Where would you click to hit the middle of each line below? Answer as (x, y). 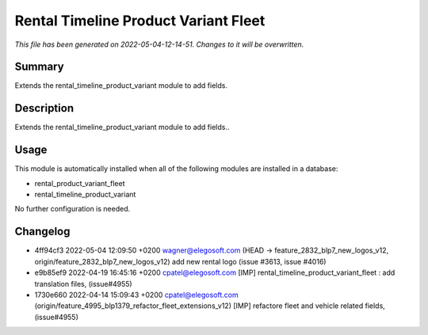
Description (44, 108)
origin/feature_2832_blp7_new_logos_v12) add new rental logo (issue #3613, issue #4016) (180, 261)
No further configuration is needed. (73, 209)
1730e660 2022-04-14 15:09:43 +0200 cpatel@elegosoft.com (137, 295)
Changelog (42, 232)
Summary (39, 67)
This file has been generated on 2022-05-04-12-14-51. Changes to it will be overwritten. (159, 44)
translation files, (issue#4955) (83, 284)
